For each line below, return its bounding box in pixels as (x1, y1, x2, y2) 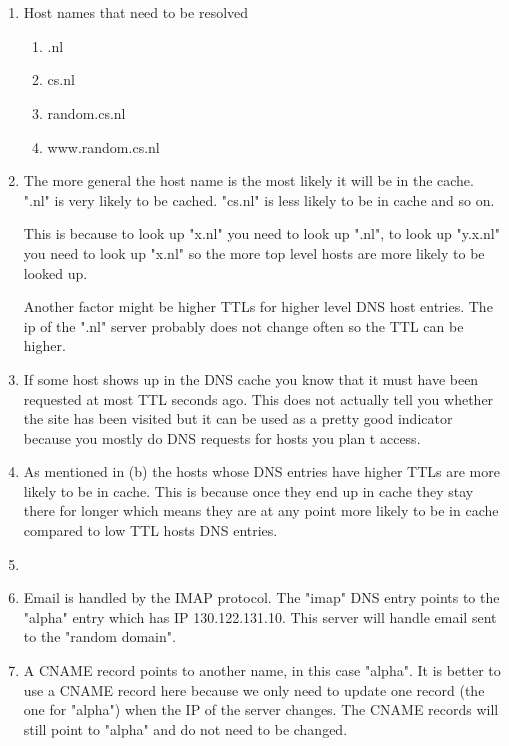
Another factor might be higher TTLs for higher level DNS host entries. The (23, 296, 493, 317)
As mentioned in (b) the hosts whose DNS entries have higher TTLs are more (23, 461, 500, 482)
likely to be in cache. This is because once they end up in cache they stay (23, 480, 474, 501)
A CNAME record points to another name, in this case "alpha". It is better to (23, 660, 501, 681)
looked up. (23, 262, 88, 283)
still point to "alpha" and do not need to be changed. (23, 718, 348, 739)
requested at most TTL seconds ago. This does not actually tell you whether (23, 388, 494, 409)
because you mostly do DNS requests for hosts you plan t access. (23, 427, 421, 448)
